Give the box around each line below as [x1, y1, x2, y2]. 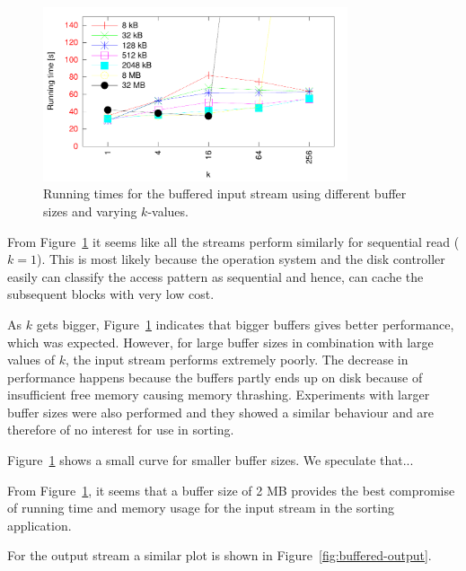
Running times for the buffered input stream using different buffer [43, 184, 407, 203]
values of [7, 350, 55, 369]
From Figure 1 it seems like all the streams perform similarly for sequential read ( [7, 232, 460, 250]
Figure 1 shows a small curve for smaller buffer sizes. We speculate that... [7, 451, 414, 470]
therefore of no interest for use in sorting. [7, 420, 234, 439]
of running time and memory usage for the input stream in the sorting [7, 498, 394, 517]
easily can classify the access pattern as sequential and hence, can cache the [7, 267, 424, 285]
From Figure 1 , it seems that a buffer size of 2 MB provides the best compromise [7, 480, 455, 499]
